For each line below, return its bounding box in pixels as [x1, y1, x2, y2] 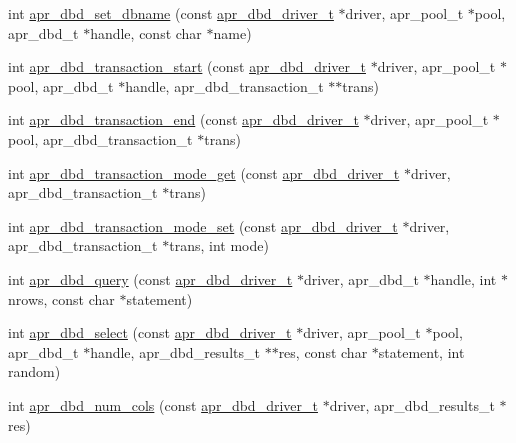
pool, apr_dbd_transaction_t [8, 128, 193, 149]
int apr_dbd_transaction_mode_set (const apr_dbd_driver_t [8, 215, 398, 236]
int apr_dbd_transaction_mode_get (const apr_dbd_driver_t [8, 162, 400, 183]
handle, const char [90, 22, 202, 43]
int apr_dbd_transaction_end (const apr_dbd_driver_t [8, 109, 359, 130]
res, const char [278, 341, 368, 362]
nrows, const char [8, 288, 115, 309]
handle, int [430, 268, 497, 289]
